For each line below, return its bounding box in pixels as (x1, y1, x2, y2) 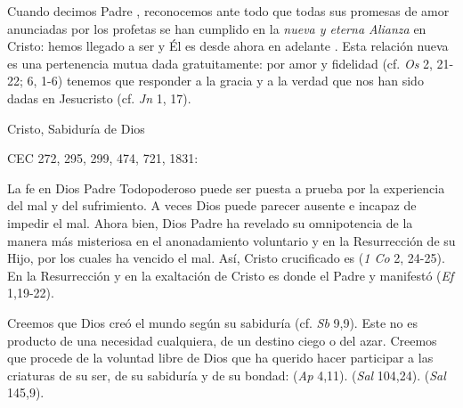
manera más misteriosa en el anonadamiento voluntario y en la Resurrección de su (7, 231, 456, 249)
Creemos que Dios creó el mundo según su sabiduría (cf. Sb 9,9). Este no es (7, 313, 418, 331)
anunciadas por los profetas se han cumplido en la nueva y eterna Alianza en (7, 19, 426, 37)
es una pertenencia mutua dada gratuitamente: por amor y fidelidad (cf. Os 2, (7, 53, 433, 72)
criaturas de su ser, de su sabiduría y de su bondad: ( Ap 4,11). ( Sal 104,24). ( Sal (7, 365, 446, 384)
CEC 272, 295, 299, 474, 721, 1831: (7, 149, 199, 167)
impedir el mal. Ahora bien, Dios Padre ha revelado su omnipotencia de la (7, 213, 413, 232)
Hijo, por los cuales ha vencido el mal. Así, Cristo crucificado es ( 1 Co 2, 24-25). (7, 249, 445, 267)
